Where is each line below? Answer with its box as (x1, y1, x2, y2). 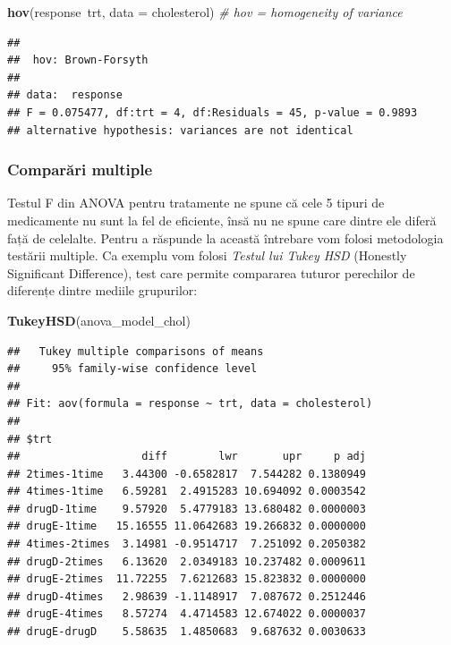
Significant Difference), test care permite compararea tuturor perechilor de (7, 263, 415, 282)
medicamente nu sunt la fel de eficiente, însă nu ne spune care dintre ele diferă (7, 210, 437, 229)
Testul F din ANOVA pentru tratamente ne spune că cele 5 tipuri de (7, 193, 385, 212)
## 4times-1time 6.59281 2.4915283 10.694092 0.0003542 (7, 485, 366, 498)
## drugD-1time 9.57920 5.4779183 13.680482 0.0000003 (7, 502, 366, 515)
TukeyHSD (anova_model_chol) (7, 310, 191, 329)
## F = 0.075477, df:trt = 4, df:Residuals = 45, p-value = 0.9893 (7, 106, 418, 119)
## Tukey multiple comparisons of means (7, 344, 264, 358)
